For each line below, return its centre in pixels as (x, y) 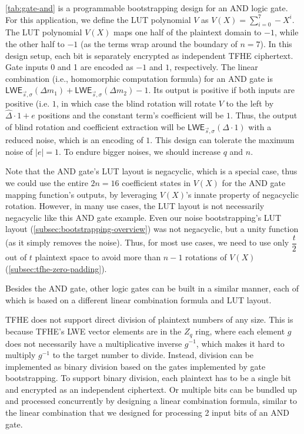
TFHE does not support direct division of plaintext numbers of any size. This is (149, 319)
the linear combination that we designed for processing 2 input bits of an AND (147, 413)
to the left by (250, 103)
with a (260, 126)
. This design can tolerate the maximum (222, 140)
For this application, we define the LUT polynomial (98, 19)
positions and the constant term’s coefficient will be (131, 115)
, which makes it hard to (240, 343)
